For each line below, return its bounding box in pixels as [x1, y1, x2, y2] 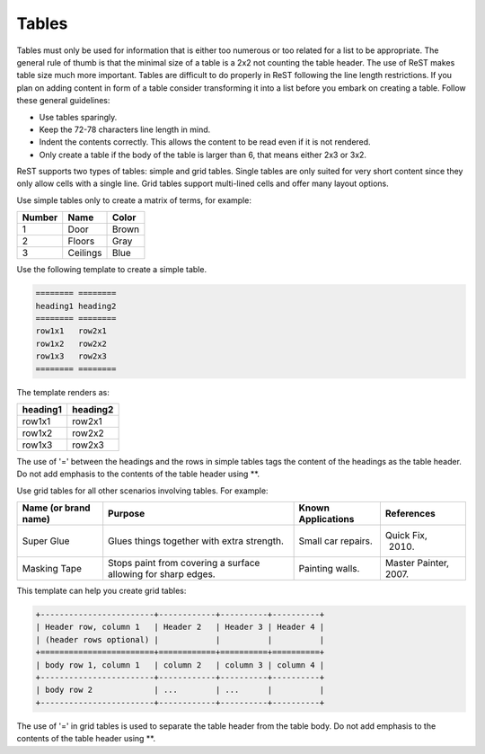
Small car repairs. [298, 535, 373, 547]
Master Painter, [384, 557, 449, 570]
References [384, 508, 436, 520]
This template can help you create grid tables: [16, 585, 187, 597]
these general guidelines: [16, 95, 110, 106]
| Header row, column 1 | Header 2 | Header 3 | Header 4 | [35, 622, 325, 633]
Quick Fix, [384, 529, 428, 542]
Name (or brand [22, 501, 91, 514]
